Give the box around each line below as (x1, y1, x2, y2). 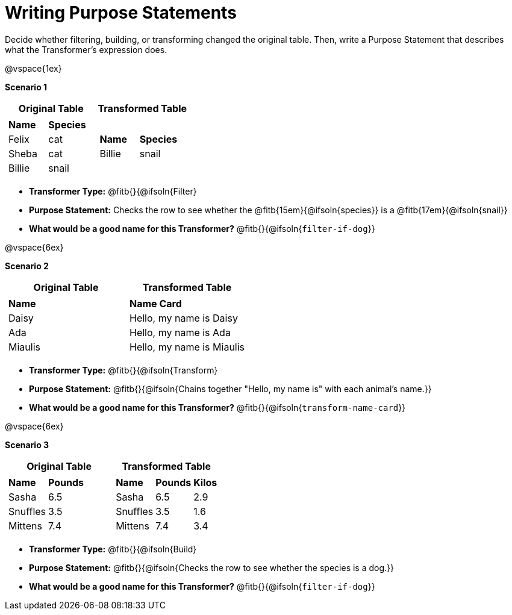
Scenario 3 (5, 439, 49, 450)
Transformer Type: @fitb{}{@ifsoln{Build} (29, 543, 197, 554)
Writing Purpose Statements (5, 2, 237, 23)
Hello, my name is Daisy (130, 311, 238, 324)
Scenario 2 (5, 260, 49, 271)
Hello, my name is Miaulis (130, 340, 245, 353)
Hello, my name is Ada (130, 326, 231, 339)
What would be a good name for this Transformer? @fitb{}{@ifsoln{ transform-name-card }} (29, 402, 406, 413)
